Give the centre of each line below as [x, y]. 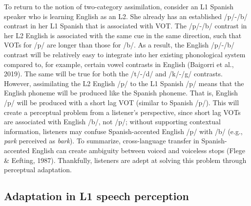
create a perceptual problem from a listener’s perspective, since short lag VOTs [122, 112]
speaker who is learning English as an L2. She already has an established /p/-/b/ [126, 16]
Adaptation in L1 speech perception [96, 196]
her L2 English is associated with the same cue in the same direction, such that [123, 35]
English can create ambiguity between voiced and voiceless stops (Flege [138, 150]
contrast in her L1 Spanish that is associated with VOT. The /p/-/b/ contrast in [125, 26]
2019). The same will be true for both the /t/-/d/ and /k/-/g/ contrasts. [113, 74]
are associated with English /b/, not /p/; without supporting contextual [112, 122]
